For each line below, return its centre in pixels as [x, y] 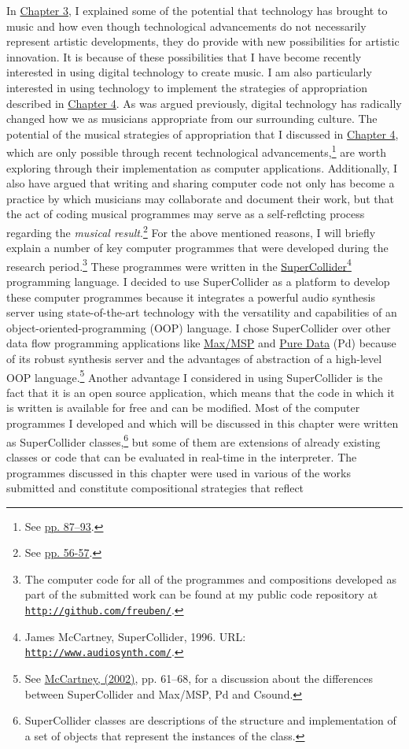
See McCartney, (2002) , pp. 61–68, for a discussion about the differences [199, 678]
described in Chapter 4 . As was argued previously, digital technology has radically [204, 103]
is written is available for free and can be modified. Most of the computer [183, 408]
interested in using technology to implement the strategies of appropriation [187, 87]
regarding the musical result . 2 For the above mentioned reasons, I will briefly [191, 231]
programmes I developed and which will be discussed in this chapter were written [203, 423]
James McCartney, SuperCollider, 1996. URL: [135, 636]
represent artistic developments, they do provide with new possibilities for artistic [203, 41]
